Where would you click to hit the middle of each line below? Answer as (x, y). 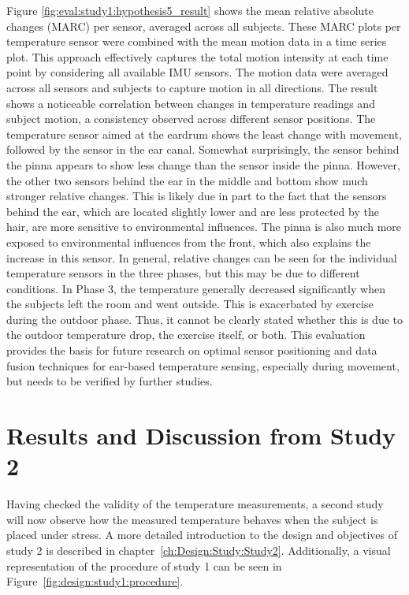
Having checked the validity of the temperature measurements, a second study (195, 504)
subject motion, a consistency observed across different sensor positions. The (191, 119)
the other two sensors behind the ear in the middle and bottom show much (187, 180)
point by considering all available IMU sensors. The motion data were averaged (197, 72)
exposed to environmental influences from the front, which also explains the (189, 242)
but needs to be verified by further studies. (110, 381)
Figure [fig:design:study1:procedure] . (95, 581)
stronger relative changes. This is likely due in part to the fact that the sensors (197, 196)
